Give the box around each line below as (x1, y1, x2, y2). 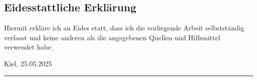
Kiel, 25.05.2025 (4, 58, 52, 68)
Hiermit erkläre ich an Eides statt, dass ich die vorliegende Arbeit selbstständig (4, 23, 245, 33)
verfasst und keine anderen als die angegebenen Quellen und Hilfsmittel (4, 32, 220, 42)
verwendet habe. (4, 42, 53, 52)
